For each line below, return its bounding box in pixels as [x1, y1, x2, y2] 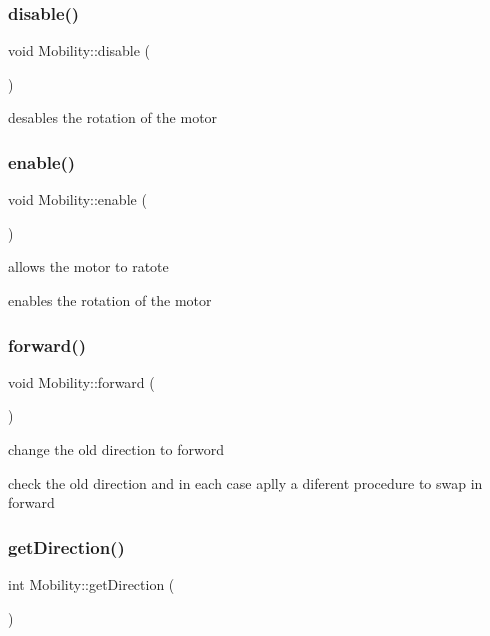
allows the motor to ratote [8, 256, 169, 277]
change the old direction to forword [8, 439, 224, 459]
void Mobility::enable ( [8, 189, 147, 210]
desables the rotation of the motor [8, 107, 218, 128]
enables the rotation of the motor [8, 290, 212, 310]
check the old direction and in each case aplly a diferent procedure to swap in [8, 472, 483, 493]
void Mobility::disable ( [8, 40, 151, 61]
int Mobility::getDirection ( [8, 574, 175, 594]
